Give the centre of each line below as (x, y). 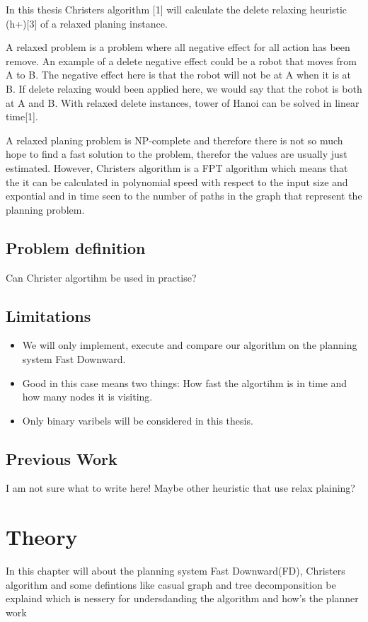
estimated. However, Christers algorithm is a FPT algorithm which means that (177, 167)
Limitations (48, 315)
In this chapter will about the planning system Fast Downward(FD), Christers (176, 571)
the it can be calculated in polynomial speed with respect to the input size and (177, 182)
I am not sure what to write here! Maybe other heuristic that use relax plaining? (180, 488)
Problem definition (76, 247)
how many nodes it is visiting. (87, 397)
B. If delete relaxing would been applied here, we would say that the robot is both (184, 88)
